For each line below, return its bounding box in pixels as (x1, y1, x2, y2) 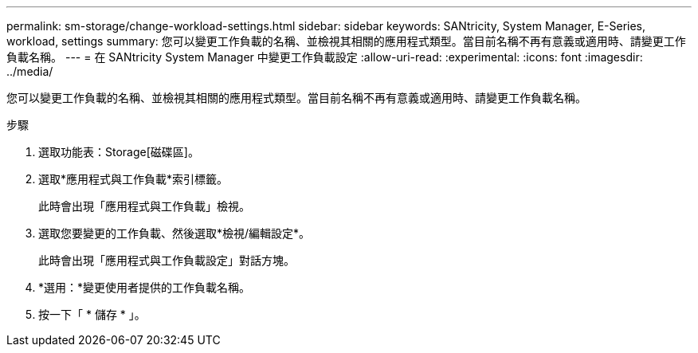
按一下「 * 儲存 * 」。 (38, 308, 146, 321)
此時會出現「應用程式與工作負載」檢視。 (38, 199, 250, 213)
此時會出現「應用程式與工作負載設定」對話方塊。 (38, 253, 295, 267)
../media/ (6, 65, 53, 78)
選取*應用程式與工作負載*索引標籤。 (38, 172, 229, 186)
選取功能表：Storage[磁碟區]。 (38, 145, 199, 159)
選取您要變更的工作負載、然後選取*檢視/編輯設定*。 (38, 226, 311, 240)
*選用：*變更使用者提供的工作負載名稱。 (38, 280, 251, 294)
